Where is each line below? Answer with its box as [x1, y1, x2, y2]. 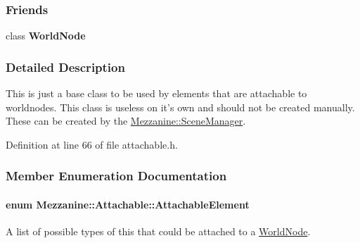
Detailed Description [6, 58, 125, 75]
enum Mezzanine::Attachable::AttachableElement [6, 197, 250, 211]
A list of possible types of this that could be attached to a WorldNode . [6, 224, 311, 239]
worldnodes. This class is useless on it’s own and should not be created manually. [6, 99, 355, 114]
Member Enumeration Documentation [6, 167, 227, 185]
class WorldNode [6, 28, 86, 43]
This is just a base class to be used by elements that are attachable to [6, 86, 307, 101]
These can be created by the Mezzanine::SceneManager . [6, 113, 246, 128]
